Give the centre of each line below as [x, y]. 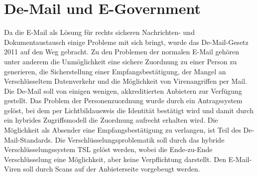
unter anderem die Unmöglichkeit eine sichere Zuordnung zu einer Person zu [121, 61]
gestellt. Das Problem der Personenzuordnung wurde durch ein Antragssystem [123, 100]
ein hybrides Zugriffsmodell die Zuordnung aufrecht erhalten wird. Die [111, 120]
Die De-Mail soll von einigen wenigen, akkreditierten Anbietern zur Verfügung [123, 90]
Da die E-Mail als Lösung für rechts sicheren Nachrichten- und [99, 32]
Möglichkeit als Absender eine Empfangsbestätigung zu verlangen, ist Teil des [123, 130]
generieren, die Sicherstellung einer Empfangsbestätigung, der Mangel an [115, 71]
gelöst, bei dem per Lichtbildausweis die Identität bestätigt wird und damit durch [129, 110]
